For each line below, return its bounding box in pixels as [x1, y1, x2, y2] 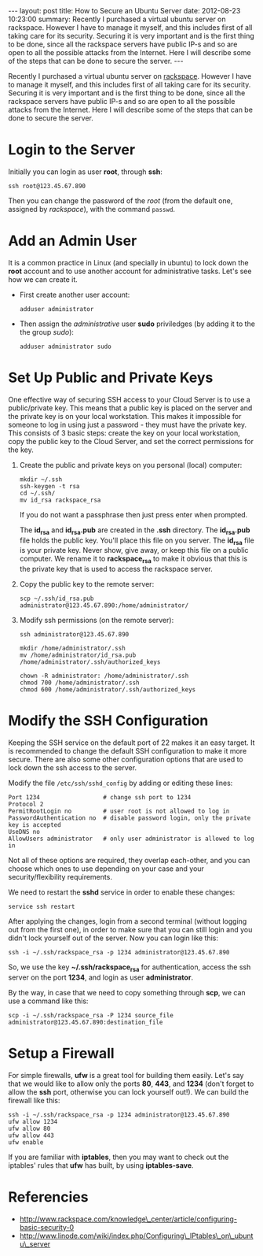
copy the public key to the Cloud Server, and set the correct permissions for [8, 436, 254, 446]
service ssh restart [8, 903, 76, 911]
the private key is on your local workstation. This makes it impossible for [8, 411, 242, 421]
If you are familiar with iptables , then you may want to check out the [8, 1152, 229, 1162]
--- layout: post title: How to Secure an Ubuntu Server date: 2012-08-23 [8, 6, 241, 15]
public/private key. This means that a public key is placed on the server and [8, 403, 253, 413]
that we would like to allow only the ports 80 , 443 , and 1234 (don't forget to [8, 1079, 254, 1088]
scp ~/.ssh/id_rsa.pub [19, 595, 94, 603]
